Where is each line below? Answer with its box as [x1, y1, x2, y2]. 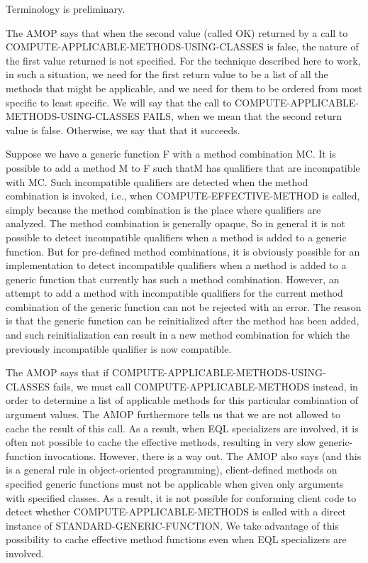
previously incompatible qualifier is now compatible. [6, 341, 232, 356]
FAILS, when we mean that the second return [143, 109, 342, 124]
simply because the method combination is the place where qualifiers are [6, 202, 321, 217]
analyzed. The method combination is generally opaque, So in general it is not [6, 216, 345, 231]
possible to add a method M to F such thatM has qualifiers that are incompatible [6, 160, 360, 175]
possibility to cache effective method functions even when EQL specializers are [6, 532, 347, 547]
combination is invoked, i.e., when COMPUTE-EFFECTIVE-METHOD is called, [6, 188, 360, 203]
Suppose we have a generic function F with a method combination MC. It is [6, 146, 336, 161]
